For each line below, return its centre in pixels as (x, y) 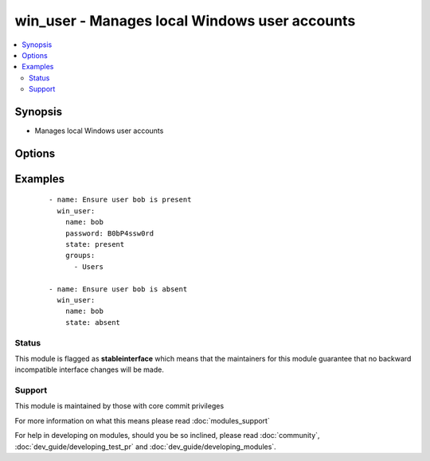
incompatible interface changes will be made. (90, 369)
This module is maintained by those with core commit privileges (119, 406)
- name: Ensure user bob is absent (118, 289)
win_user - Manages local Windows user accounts (185, 21)
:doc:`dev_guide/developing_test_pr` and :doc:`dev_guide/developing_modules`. (145, 447)
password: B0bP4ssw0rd (109, 233)
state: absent (93, 322)
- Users (88, 266)
